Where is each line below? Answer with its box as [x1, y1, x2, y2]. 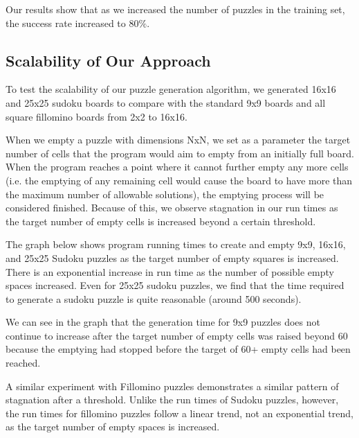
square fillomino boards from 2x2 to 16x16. [6, 109, 187, 123]
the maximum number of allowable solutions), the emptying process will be [6, 186, 324, 201]
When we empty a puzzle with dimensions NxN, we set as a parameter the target [6, 132, 351, 147]
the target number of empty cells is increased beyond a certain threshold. [6, 213, 316, 228]
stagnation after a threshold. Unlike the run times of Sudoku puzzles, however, [6, 392, 339, 407]
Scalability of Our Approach [6, 49, 211, 71]
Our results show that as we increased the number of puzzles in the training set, [6, 2, 345, 16]
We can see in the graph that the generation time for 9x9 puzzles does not [6, 315, 320, 329]
